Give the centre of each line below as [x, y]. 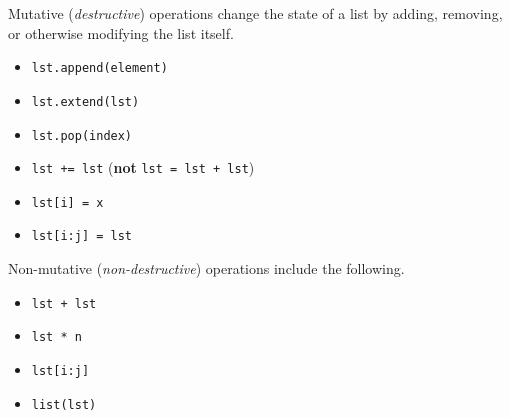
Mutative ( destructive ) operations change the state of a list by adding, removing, [255, 13]
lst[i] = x [67, 202]
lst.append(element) [99, 68]
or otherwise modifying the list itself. [121, 32]
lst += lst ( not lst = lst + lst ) [143, 167]
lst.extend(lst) [85, 101]
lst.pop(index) [82, 135]
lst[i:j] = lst [82, 236]
